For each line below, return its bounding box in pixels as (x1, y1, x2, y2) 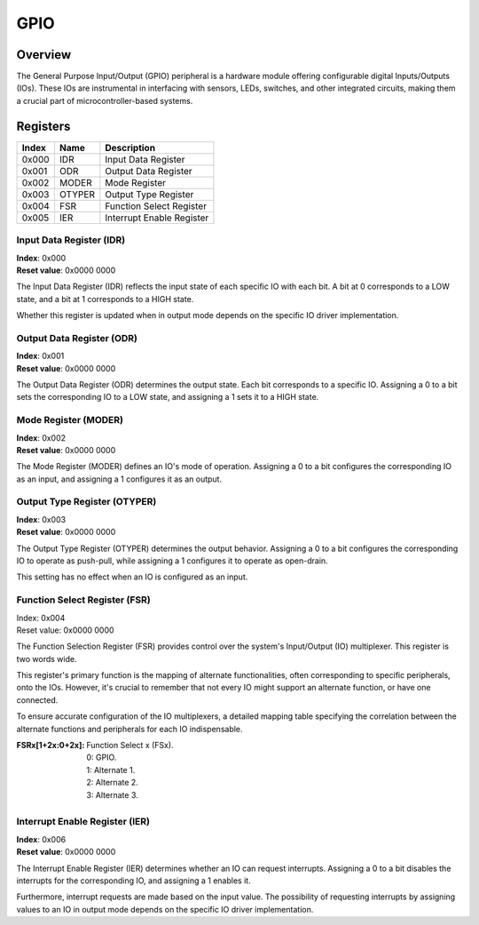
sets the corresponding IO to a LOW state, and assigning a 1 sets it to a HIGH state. (16, 392, 319, 403)
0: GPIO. (86, 752, 117, 763)
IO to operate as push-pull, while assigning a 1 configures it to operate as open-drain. (16, 555, 328, 566)
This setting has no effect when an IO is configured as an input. (16, 571, 248, 582)
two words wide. (16, 653, 77, 664)
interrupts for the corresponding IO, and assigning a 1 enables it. (16, 875, 252, 886)
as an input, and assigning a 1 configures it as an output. (16, 474, 222, 484)
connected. (16, 694, 59, 706)
